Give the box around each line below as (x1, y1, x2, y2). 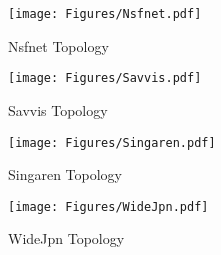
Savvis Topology (8, 99, 108, 120)
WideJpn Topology (8, 228, 125, 249)
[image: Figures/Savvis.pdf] (8, 71, 202, 86)
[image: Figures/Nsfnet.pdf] (8, 7, 202, 21)
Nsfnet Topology (8, 35, 109, 56)
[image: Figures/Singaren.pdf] (8, 135, 216, 150)
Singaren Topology (8, 164, 123, 185)
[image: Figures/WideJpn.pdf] (8, 199, 209, 214)
